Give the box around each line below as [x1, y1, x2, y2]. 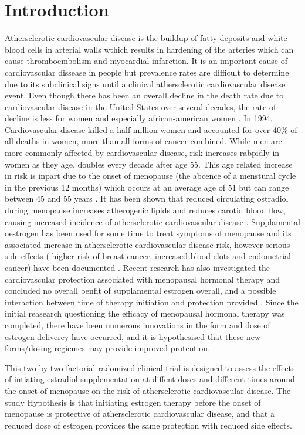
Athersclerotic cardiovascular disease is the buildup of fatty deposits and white [5, 32, 287, 44]
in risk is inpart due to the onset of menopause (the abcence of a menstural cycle [5, 169, 296, 182]
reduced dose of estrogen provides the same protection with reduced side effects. [5, 419, 292, 431]
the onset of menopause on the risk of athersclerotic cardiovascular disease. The [5, 384, 291, 396]
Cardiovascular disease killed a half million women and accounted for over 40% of [5, 123, 297, 135]
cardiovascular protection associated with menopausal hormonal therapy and [5, 273, 280, 285]
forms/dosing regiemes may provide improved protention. [5, 342, 211, 354]
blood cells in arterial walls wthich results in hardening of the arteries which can [5, 43, 294, 55]
